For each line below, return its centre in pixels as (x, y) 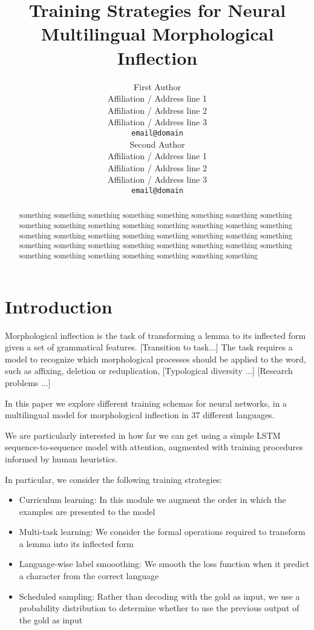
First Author (157, 86)
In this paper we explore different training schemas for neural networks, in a (146, 403)
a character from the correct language (89, 576)
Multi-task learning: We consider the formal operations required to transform (162, 532)
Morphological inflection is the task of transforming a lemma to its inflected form (155, 335)
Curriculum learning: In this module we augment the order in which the (152, 500)
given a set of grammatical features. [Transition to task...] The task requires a (149, 347)
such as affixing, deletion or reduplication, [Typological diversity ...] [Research (149, 371)
